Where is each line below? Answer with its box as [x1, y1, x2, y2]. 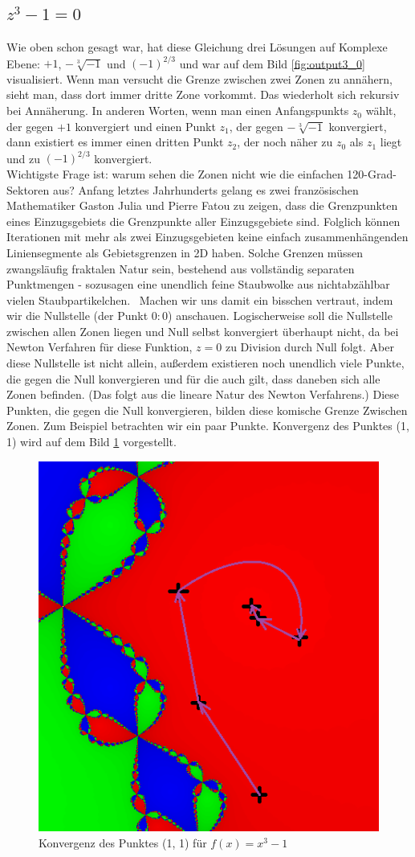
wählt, [365, 102, 397, 119]
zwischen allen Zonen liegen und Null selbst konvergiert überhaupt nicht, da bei [6, 322, 399, 339]
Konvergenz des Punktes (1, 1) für [39, 834, 207, 851]
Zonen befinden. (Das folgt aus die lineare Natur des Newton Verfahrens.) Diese [6, 386, 399, 403]
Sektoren [6, 181, 50, 198]
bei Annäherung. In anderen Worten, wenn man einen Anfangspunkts [6, 102, 349, 119]
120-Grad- [347, 165, 397, 182]
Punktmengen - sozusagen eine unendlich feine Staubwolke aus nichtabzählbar [6, 276, 390, 293]
